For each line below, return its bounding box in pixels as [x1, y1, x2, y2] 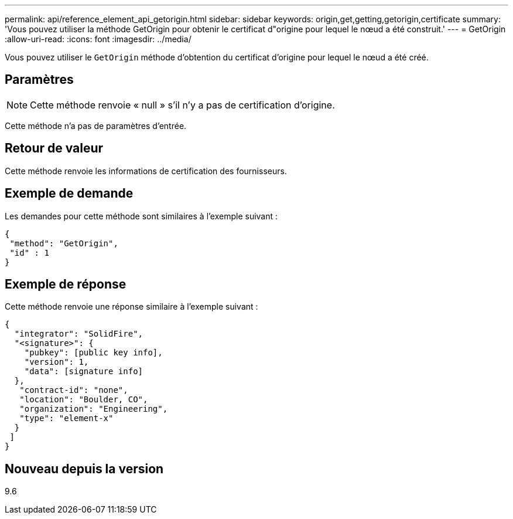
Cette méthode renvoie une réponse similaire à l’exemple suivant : [5, 301, 258, 312]
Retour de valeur [5, 141, 104, 156]
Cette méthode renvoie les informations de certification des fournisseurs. [5, 165, 287, 176]
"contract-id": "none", [19, 385, 128, 395]
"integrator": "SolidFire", [14, 329, 143, 339]
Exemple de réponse [5, 276, 126, 291]
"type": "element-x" [19, 413, 114, 423]
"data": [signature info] [24, 367, 143, 376]
